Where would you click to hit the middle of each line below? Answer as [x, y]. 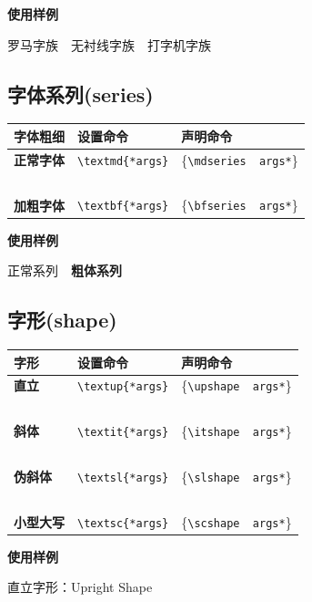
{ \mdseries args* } [240, 159]
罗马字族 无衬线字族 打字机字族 [109, 44]
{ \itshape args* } [237, 431]
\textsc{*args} [123, 523]
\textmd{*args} [123, 161]
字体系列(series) [81, 93]
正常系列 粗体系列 [65, 270]
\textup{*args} [123, 387]
